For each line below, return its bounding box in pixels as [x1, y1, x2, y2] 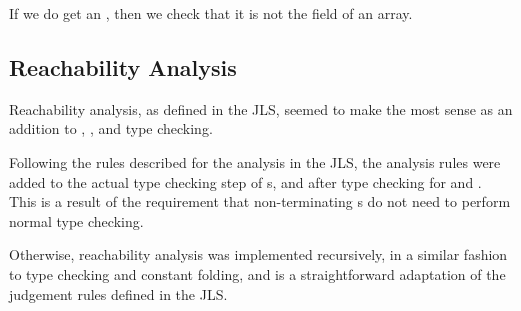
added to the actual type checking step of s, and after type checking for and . [9, 171, 482, 192]
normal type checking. [9, 210, 144, 231]
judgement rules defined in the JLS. [9, 283, 228, 304]
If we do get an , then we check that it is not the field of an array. [9, 3, 413, 23]
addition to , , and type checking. [9, 118, 213, 139]
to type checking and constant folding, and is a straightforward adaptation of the [9, 263, 506, 284]
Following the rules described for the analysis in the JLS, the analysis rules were [9, 151, 501, 172]
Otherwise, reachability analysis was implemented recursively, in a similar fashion [9, 244, 508, 265]
